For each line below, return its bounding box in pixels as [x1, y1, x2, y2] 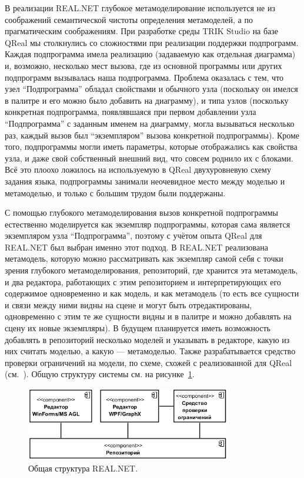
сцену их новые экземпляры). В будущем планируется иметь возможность [5, 322, 270, 334]
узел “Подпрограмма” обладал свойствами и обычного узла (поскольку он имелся [5, 83, 298, 95]
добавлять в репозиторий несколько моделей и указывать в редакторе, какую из [5, 333, 290, 345]
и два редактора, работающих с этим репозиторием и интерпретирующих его [5, 275, 281, 288]
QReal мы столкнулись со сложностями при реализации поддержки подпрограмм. [5, 36, 299, 48]
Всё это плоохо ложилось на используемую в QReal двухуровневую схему [5, 163, 271, 176]
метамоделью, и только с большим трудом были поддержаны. [5, 186, 226, 199]
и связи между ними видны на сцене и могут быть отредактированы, [5, 298, 252, 311]
